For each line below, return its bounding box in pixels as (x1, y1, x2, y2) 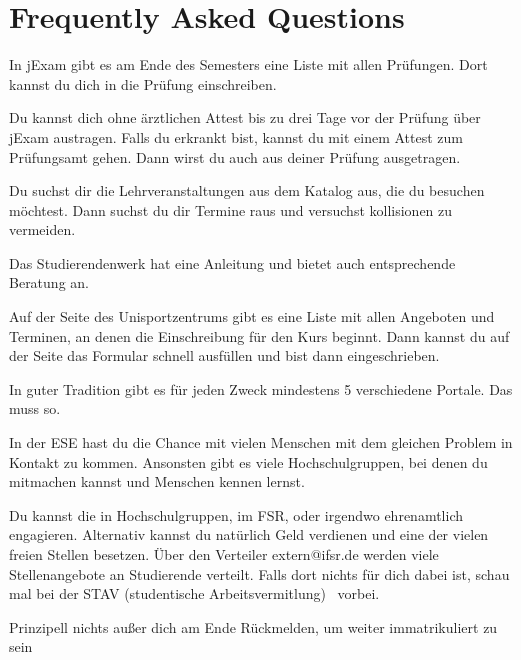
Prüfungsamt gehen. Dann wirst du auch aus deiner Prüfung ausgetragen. (9, 146, 461, 167)
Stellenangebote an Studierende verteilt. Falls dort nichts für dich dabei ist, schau (9, 563, 510, 584)
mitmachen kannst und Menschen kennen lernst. (9, 471, 305, 492)
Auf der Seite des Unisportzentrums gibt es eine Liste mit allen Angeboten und (9, 306, 495, 327)
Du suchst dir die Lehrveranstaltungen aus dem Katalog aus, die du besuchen (9, 180, 485, 201)
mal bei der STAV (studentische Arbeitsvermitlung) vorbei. (9, 583, 380, 604)
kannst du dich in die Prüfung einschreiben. (9, 73, 277, 94)
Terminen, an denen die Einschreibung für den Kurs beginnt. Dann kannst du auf (9, 325, 510, 346)
